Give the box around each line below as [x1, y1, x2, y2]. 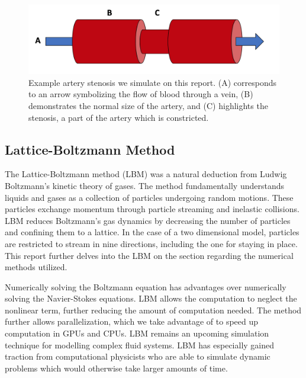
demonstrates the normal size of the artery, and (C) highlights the [28, 99, 268, 111]
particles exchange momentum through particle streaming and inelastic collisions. [5, 203, 299, 215]
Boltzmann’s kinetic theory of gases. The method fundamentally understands [5, 179, 285, 191]
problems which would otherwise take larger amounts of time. [5, 361, 228, 374]
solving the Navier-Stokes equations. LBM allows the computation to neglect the [5, 292, 297, 305]
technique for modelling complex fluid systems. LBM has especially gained [5, 338, 275, 351]
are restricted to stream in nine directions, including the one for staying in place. [5, 237, 298, 249]
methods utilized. [5, 261, 67, 273]
